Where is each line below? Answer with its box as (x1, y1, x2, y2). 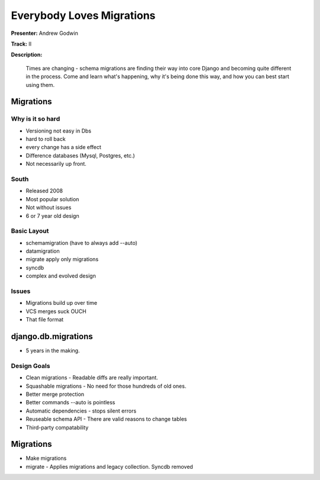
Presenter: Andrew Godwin (11, 30, 78, 37)
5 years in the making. (25, 347, 80, 355)
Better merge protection (25, 391, 85, 398)
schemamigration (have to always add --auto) (25, 239, 137, 246)
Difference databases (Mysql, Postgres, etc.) (25, 152, 136, 159)
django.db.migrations (11, 331, 93, 342)
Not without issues (25, 204, 72, 211)
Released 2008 (25, 187, 63, 195)
